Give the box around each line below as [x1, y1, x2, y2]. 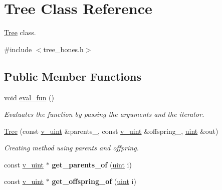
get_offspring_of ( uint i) [52, 176, 136, 186]
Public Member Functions [4, 68, 141, 84]
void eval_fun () [4, 92, 54, 102]
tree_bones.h [43, 44, 84, 54]
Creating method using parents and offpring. [4, 142, 139, 153]
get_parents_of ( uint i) [52, 159, 132, 169]
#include [4, 44, 32, 54]
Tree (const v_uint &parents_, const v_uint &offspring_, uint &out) [4, 125, 218, 136]
